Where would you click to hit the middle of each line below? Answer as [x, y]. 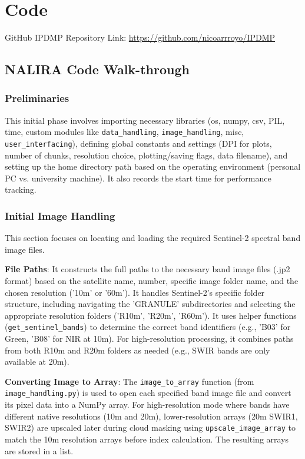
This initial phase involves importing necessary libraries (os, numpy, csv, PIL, [145, 120]
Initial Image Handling [60, 215]
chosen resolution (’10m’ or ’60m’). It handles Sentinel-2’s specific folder [135, 292]
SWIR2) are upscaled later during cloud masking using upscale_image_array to [150, 427]
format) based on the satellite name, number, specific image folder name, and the [152, 280]
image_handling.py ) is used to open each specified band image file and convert [148, 393]
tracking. [21, 189]
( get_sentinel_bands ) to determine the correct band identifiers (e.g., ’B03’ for [148, 327]
